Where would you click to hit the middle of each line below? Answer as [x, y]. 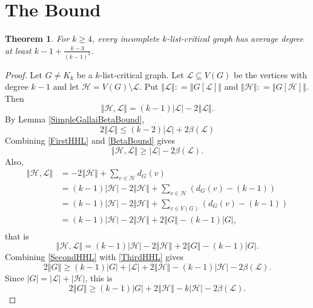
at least [18, 50]
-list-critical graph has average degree [235, 38]
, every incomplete [126, 38]
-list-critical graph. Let [142, 74]
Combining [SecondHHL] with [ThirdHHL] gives [94, 257]
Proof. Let [24, 74]
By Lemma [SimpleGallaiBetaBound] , [75, 119]
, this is [99, 277]
